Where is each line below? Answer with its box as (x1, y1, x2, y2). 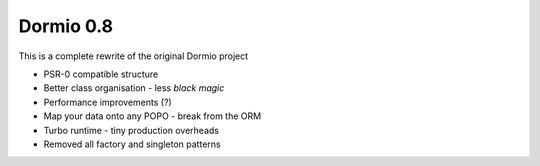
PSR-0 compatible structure (43, 68, 159, 80)
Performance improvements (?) (43, 96, 172, 108)
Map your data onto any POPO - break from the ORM (43, 110, 262, 122)
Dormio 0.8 (18, 15, 114, 37)
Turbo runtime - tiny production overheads (43, 124, 220, 136)
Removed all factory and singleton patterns (43, 138, 221, 150)
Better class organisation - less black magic (43, 82, 225, 94)
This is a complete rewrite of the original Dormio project (18, 50, 249, 62)
